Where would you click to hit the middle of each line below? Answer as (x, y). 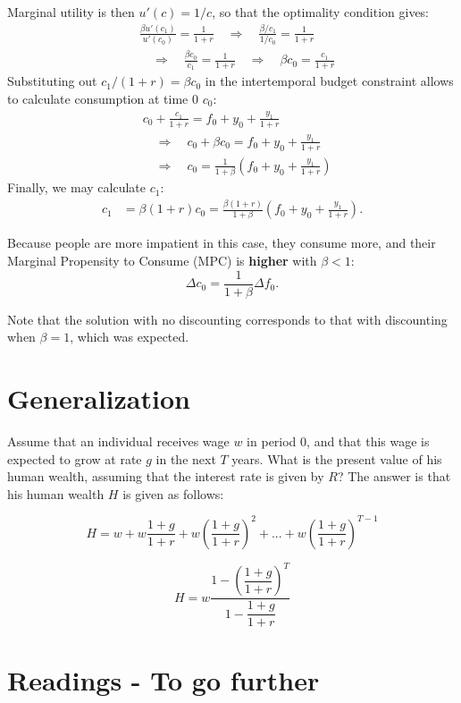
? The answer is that (394, 476)
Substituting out (52, 81)
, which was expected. (130, 337)
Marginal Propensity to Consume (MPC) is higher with (162, 261)
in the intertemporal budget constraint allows (329, 81)
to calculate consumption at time (98, 98)
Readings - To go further (163, 679)
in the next (186, 458)
